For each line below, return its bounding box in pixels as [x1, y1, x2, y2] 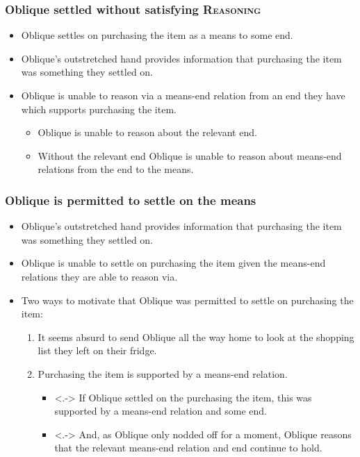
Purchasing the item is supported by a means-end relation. [38, 366, 288, 381]
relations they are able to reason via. [21, 269, 178, 283]
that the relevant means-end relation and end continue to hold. [54, 440, 322, 455]
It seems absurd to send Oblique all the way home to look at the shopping [38, 329, 354, 344]
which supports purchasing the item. [21, 101, 177, 116]
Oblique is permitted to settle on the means [5, 191, 256, 208]
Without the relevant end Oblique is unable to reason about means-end [38, 148, 342, 163]
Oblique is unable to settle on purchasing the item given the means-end [21, 256, 326, 270]
